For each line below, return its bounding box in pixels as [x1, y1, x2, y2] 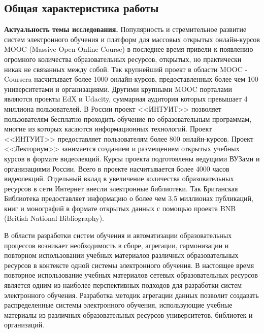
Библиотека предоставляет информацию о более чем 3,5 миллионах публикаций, [4, 193, 253, 204]
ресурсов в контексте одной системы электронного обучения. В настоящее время [4, 259, 254, 270]
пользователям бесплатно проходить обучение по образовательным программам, [4, 113, 252, 124]
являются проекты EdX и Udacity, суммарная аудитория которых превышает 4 [4, 93, 248, 104]
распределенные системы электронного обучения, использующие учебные [4, 299, 233, 310]
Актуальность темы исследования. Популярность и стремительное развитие [4, 24, 247, 35]
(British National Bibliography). [4, 213, 104, 223]
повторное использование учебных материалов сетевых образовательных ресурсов [4, 270, 258, 280]
